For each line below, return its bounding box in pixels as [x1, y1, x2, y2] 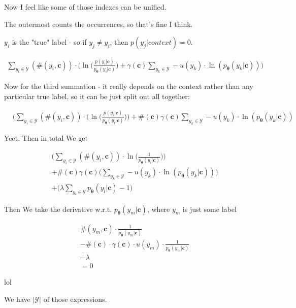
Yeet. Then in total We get [4, 132, 88, 143]
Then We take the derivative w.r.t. [4, 203, 112, 214]
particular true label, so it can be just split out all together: [4, 90, 190, 101]
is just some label [182, 203, 237, 214]
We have [4, 293, 30, 304]
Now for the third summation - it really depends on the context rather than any [4, 81, 253, 91]
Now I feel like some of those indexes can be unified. [4, 2, 167, 12]
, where [147, 203, 170, 214]
